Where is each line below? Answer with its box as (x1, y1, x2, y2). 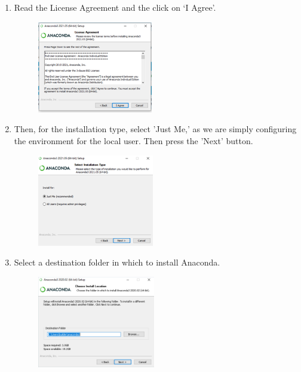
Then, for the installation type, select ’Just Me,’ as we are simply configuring (14, 123, 297, 135)
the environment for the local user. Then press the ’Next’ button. (14, 134, 253, 147)
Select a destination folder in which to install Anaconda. (14, 256, 220, 269)
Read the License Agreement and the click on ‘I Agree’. (14, 1, 216, 13)
